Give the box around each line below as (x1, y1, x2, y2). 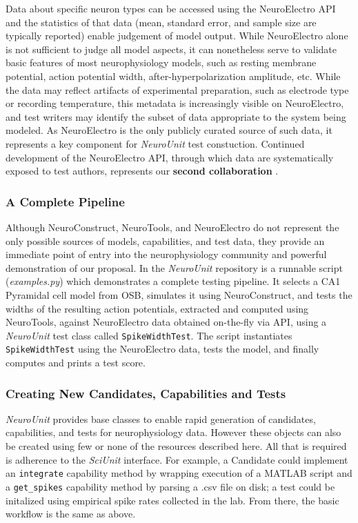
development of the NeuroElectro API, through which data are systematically (6, 150, 334, 164)
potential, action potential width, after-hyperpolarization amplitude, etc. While (6, 68, 341, 83)
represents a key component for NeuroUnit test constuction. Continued (6, 136, 305, 150)
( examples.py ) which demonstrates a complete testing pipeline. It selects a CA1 (6, 274, 341, 288)
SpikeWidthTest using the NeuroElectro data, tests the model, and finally (6, 342, 319, 356)
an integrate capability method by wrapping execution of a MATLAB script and (6, 466, 352, 480)
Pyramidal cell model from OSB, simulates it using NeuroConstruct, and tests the (6, 287, 352, 302)
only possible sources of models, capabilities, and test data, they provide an (6, 233, 325, 248)
